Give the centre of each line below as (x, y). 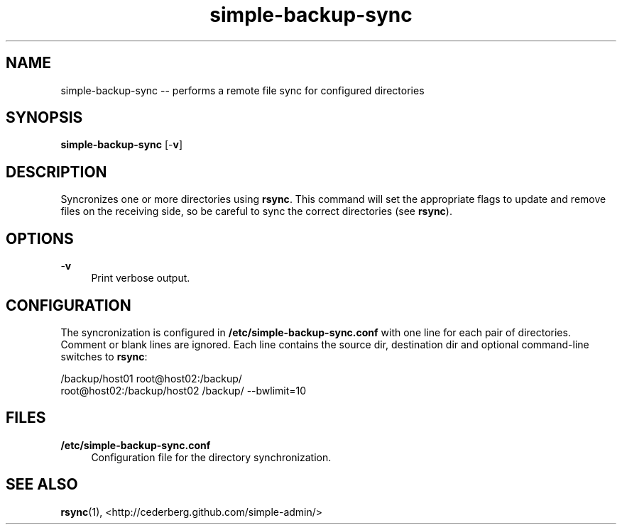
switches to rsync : (104, 356)
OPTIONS (40, 238)
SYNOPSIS (44, 118)
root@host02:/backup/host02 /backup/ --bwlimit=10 (184, 390)
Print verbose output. (141, 278)
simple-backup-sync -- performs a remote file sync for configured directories (242, 90)
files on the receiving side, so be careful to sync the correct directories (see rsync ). (256, 211)
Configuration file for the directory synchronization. (211, 457)
